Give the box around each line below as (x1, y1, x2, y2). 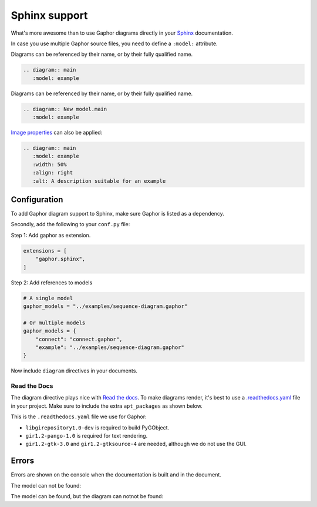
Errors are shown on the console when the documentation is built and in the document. (11, 471, 221, 478)
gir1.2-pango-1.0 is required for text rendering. (25, 432, 148, 439)
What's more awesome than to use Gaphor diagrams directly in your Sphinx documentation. (11, 29, 233, 36)
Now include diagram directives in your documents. (11, 367, 138, 374)
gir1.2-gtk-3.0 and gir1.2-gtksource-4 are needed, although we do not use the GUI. (25, 441, 247, 448)
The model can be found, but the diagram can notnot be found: (11, 493, 164, 500)
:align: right (32, 169, 73, 176)
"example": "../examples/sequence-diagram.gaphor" (35, 344, 184, 351)
